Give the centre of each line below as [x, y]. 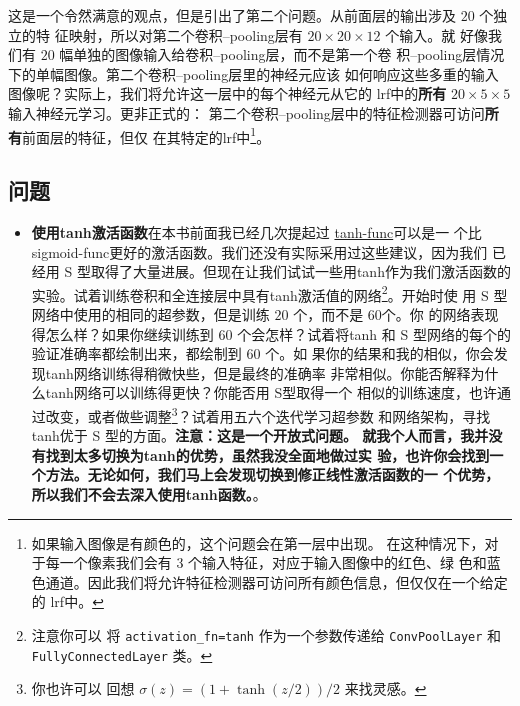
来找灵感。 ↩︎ [385, 688]
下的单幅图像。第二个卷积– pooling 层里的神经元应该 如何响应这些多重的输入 [253, 73]
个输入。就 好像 [436, 34]
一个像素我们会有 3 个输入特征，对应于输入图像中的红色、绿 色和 [273, 562]
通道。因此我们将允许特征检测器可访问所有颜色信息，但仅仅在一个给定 [276, 581]
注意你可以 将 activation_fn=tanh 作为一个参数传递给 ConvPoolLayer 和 [266, 635]
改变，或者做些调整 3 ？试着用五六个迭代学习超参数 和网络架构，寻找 [268, 414]
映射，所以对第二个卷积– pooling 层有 [185, 34]
